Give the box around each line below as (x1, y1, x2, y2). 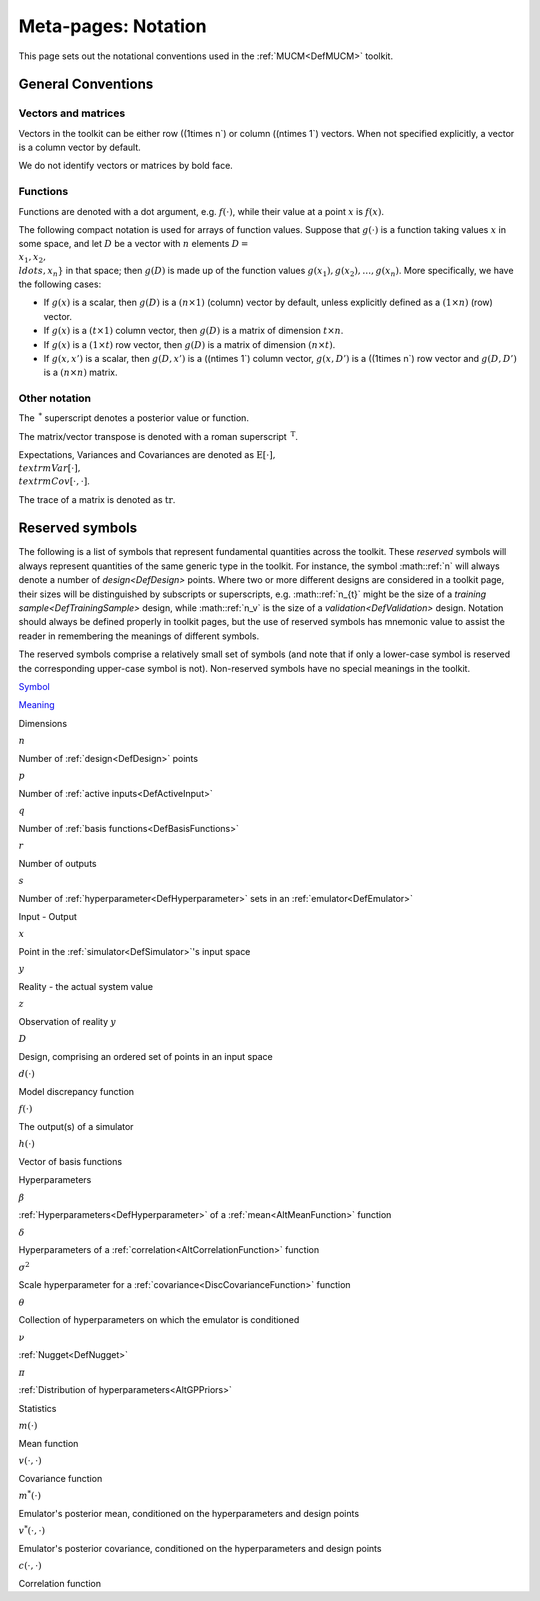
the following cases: (18, 278, 102, 290)
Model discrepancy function (18, 1086, 135, 1098)
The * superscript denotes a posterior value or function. (18, 411, 250, 424)
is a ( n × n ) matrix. (43, 366, 118, 379)
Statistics (18, 1402, 57, 1414)
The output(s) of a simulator (18, 1121, 134, 1132)
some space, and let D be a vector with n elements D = (18, 238, 249, 250)
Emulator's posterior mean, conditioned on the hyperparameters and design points (18, 1507, 360, 1519)
